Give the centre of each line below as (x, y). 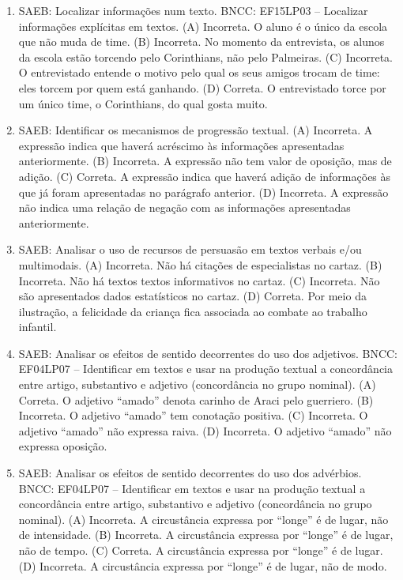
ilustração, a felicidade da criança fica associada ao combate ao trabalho (193, 311)
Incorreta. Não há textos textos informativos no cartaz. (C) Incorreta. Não (199, 280)
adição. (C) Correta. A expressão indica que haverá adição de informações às (205, 176)
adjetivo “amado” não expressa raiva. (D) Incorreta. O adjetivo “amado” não (205, 430)
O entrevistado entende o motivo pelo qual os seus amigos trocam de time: (199, 72)
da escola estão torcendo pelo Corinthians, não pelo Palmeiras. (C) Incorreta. (205, 56)
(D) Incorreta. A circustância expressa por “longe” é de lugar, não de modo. (203, 565)
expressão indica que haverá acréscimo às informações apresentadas (181, 145)
